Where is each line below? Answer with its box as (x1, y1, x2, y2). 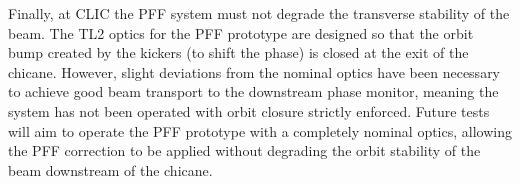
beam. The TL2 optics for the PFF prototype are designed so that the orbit (8, 22, 474, 43)
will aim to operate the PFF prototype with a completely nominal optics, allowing (8, 120, 512, 141)
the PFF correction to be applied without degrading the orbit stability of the (8, 140, 481, 161)
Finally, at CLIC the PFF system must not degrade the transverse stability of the (8, 3, 510, 23)
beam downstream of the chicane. (8, 159, 213, 180)
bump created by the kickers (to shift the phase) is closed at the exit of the (8, 42, 469, 63)
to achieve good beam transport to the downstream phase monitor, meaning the (8, 81, 499, 102)
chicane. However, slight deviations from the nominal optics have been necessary (8, 61, 501, 82)
